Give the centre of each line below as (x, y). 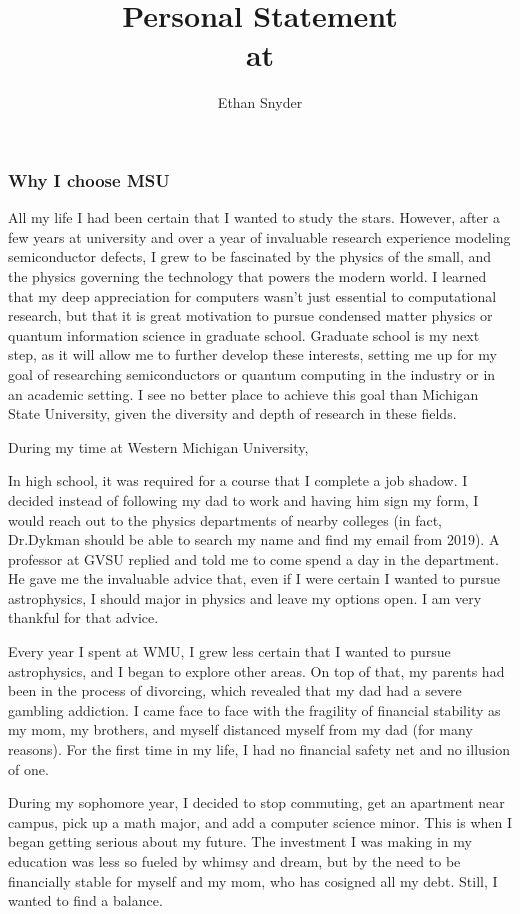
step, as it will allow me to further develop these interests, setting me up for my (253, 354)
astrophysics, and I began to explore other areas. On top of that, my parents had (256, 670)
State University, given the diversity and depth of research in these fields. (232, 413)
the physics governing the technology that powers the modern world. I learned (247, 275)
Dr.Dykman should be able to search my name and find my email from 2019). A (254, 539)
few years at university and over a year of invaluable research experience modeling (259, 236)
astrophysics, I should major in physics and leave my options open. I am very (245, 597)
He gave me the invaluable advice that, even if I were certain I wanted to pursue (254, 578)
